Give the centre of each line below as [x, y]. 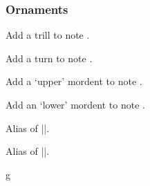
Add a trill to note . [48, 35]
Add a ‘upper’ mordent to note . [74, 81]
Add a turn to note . [49, 58]
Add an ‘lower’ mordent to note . [75, 104]
